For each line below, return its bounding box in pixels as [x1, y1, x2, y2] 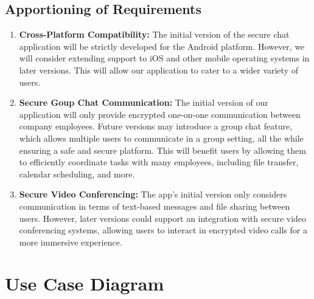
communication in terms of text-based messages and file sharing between [19, 199, 290, 212]
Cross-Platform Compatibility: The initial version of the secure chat [19, 28, 290, 41]
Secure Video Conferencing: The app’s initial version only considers [19, 188, 287, 201]
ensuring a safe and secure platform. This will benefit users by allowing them [19, 143, 306, 156]
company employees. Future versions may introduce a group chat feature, [19, 120, 293, 132]
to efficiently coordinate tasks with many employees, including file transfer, [19, 156, 299, 168]
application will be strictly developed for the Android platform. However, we [19, 40, 305, 52]
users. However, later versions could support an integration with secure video [19, 211, 307, 224]
